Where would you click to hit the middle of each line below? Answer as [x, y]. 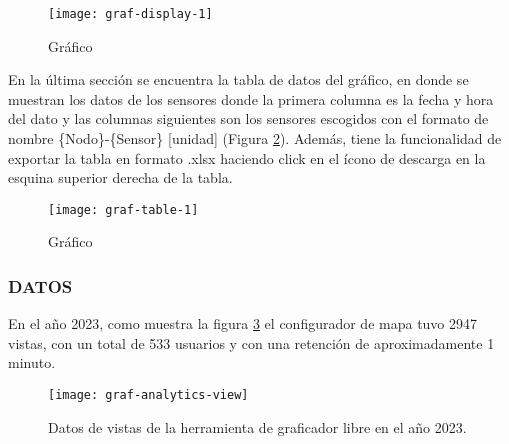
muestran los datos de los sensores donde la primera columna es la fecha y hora [251, 98]
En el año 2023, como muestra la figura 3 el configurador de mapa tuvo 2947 [243, 323]
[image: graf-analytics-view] [148, 395]
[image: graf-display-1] [130, 14]
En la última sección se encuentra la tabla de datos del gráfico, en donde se [238, 79]
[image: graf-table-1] [123, 209]
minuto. [32, 362]
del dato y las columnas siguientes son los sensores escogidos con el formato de [248, 118]
